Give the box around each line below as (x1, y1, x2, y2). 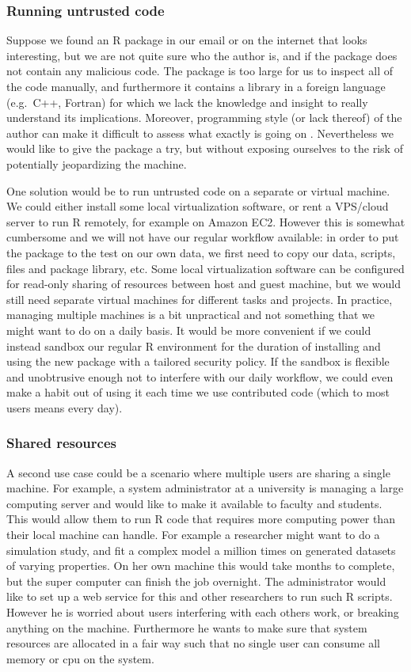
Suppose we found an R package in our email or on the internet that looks (6, 32, 367, 48)
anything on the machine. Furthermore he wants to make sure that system (6, 619, 367, 636)
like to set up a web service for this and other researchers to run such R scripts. (6, 588, 393, 605)
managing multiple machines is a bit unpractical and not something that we (6, 306, 375, 323)
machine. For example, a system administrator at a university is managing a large (6, 480, 404, 496)
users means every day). (6, 399, 123, 416)
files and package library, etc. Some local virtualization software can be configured (6, 260, 405, 276)
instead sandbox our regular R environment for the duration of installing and (6, 337, 381, 354)
